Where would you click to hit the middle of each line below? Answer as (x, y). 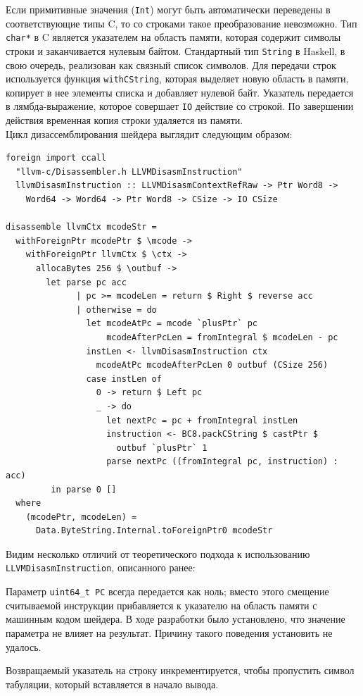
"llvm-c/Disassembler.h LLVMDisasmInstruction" (129, 172)
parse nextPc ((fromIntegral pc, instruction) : (222, 462)
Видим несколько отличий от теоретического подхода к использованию (158, 553)
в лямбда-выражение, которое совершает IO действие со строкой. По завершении (180, 106)
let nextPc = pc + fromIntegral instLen (202, 420)
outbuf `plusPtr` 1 (162, 448)
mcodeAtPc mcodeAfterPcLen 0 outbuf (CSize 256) (212, 365)
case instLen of (124, 379)
